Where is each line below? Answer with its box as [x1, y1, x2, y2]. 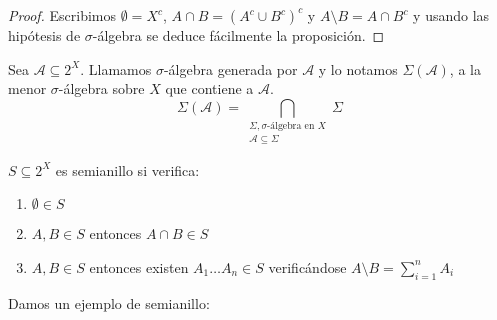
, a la [449, 58, 481, 79]
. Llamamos [80, 58, 152, 79]
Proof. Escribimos [8, 5, 117, 25]
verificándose [268, 256, 347, 277]
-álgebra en [267, 121, 315, 132]
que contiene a [165, 78, 254, 99]
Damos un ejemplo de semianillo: [8, 292, 210, 313]
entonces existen [89, 256, 189, 277]
